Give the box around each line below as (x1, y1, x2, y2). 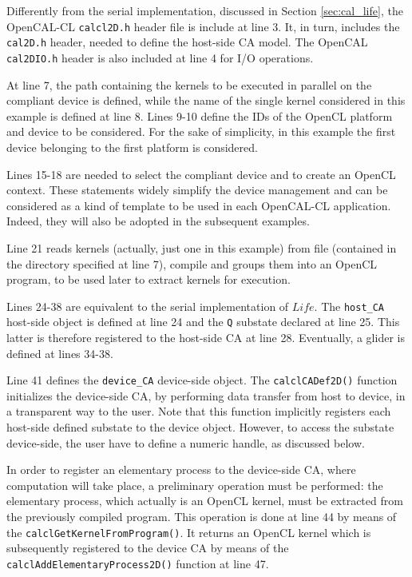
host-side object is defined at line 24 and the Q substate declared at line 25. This (6, 313, 400, 330)
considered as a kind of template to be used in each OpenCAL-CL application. (6, 197, 391, 213)
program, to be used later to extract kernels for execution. (6, 271, 291, 288)
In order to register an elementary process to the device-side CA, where (6, 461, 356, 478)
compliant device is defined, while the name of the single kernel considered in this (6, 92, 406, 109)
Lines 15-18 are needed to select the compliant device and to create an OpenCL (6, 165, 396, 182)
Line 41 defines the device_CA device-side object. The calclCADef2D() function (6, 372, 398, 388)
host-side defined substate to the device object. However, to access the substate (6, 419, 394, 436)
